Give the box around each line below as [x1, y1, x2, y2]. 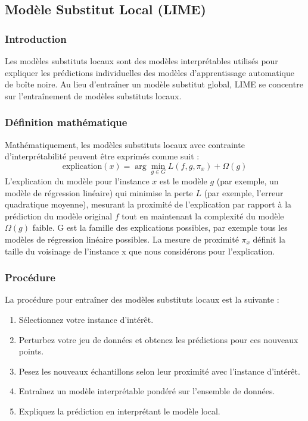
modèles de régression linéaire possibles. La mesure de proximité [5, 233, 239, 245]
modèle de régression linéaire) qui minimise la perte [5, 186, 193, 199]
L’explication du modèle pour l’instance [5, 175, 150, 187]
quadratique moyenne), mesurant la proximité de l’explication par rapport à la [5, 198, 292, 211]
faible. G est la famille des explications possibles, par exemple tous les [32, 221, 288, 234]
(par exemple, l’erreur [204, 186, 284, 199]
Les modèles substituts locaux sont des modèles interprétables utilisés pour [5, 55, 278, 67]
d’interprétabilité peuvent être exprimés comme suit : [5, 150, 200, 162]
